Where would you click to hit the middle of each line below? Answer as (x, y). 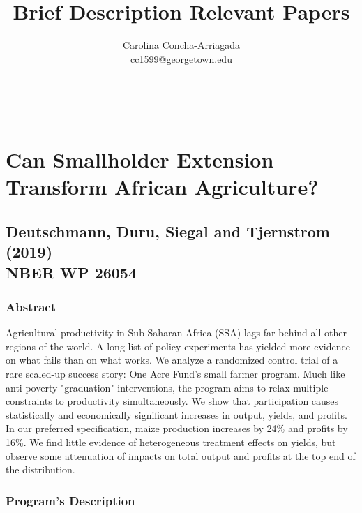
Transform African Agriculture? (162, 187)
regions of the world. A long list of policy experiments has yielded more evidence (178, 346)
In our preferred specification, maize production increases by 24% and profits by (177, 428)
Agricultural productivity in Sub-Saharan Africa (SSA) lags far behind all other (176, 333)
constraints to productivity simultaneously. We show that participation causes (172, 401)
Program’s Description (70, 500)
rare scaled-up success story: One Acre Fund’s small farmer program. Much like (175, 374)
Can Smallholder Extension (140, 159)
